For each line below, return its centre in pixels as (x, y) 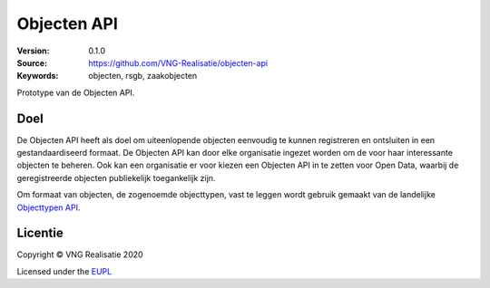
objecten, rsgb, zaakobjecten (143, 76)
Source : (32, 62)
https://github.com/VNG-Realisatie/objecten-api (178, 62)
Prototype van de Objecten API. (76, 92)
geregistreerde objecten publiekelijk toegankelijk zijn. (116, 178)
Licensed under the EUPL (64, 271)
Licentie (40, 233)
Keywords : (38, 76)
